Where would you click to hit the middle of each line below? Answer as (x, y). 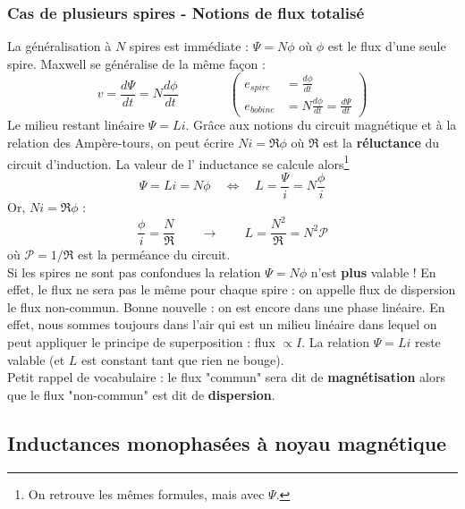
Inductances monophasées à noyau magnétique (227, 442)
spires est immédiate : (189, 46)
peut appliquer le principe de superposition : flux (141, 342)
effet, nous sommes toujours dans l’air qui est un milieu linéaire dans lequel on (222, 324)
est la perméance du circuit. (154, 254)
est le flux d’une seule (387, 46)
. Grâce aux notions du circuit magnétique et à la (321, 125)
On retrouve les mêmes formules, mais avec (146, 493)
